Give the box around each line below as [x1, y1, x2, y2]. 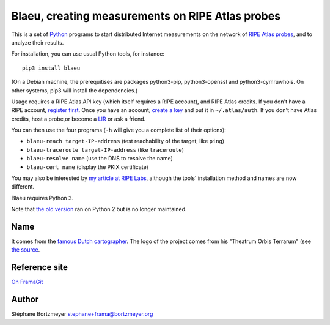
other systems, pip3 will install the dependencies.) [11, 86, 138, 94]
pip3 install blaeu [22, 64, 81, 72]
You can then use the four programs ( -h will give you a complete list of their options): [11, 126, 226, 134]
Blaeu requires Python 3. [11, 194, 73, 201]
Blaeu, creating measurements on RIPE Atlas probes [11, 9, 281, 23]
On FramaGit [11, 278, 43, 286]
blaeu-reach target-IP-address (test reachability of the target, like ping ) [26, 138, 225, 145]
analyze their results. [11, 39, 64, 46]
